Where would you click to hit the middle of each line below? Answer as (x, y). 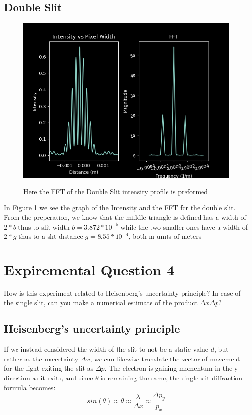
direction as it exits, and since (49, 378)
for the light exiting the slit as (49, 368)
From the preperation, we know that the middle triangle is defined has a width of (125, 217)
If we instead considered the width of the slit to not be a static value (106, 349)
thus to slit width (44, 226)
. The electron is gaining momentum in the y (171, 368)
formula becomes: (30, 387)
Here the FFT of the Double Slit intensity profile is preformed (116, 191)
